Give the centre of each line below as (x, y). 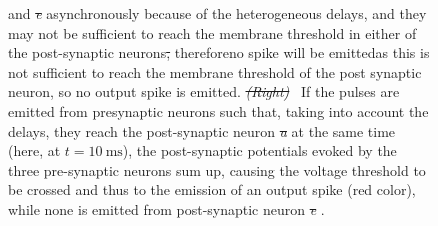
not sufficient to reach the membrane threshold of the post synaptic (215, 71)
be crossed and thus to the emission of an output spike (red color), (212, 189)
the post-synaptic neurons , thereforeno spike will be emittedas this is (219, 52)
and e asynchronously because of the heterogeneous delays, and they (217, 13)
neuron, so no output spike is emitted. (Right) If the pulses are (204, 91)
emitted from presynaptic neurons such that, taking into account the (218, 110)
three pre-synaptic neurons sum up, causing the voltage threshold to (217, 169)
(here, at (34, 150)
